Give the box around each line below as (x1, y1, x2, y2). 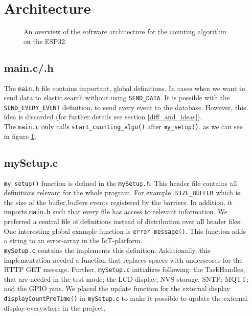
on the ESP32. (23, 36, 67, 46)
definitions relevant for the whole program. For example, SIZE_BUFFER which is (4, 187, 240, 198)
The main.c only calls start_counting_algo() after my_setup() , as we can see (4, 121, 243, 132)
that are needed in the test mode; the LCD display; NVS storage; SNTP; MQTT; (4, 273, 249, 284)
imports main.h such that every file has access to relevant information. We (4, 206, 228, 217)
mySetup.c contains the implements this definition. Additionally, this (4, 245, 210, 255)
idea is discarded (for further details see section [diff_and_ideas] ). (4, 112, 202, 122)
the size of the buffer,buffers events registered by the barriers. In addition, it (4, 197, 232, 207)
